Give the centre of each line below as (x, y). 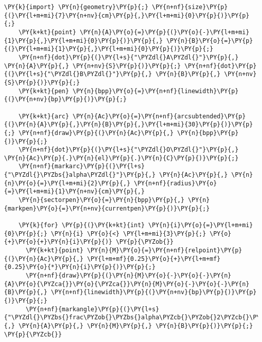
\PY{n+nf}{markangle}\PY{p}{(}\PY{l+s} (92, 309)
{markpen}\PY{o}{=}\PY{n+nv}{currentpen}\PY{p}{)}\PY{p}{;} (107, 208)
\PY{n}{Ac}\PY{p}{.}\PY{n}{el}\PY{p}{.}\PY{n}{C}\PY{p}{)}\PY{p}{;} (121, 158)
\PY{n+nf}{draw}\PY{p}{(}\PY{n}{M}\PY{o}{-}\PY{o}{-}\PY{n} (128, 276)
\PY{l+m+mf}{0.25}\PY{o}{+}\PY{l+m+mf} (154, 259)
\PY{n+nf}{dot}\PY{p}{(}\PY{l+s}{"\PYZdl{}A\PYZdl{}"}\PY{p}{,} (128, 57)
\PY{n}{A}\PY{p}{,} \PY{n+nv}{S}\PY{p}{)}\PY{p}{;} (92, 66)
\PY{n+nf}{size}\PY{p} (190, 7)
